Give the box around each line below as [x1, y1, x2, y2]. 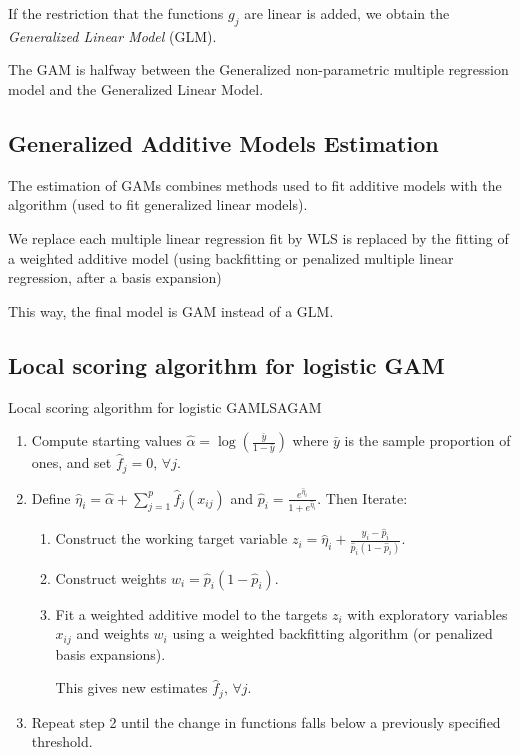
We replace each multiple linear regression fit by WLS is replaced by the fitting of [8, 227, 509, 248]
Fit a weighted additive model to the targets [55, 603, 328, 624]
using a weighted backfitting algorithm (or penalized [172, 623, 493, 644]
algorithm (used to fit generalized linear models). [8, 194, 308, 215]
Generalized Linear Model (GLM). [8, 25, 217, 46]
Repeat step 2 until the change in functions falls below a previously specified [31, 711, 501, 732]
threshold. [31, 731, 93, 752]
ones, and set [31, 452, 112, 473]
